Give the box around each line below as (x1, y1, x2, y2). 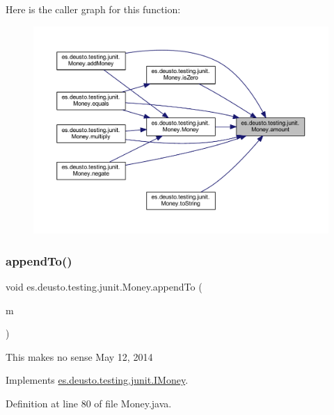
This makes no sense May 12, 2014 (6, 349, 153, 364)
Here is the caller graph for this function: (6, 2, 181, 16)
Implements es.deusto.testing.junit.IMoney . (6, 373, 189, 387)
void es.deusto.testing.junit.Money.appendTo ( (6, 279, 202, 293)
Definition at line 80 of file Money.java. (6, 396, 172, 410)
